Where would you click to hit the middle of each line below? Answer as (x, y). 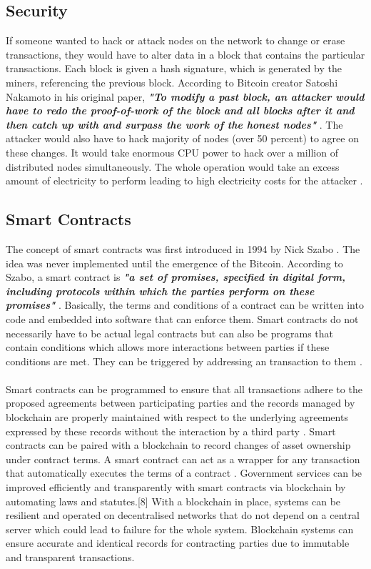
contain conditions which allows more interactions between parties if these (168, 347)
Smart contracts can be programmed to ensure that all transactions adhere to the (184, 389)
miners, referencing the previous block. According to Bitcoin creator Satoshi (172, 82)
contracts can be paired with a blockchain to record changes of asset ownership (178, 445)
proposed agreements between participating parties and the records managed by (181, 403)
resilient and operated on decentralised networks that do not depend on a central (183, 515)
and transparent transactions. (70, 557)
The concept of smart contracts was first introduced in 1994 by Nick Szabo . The (183, 248)
